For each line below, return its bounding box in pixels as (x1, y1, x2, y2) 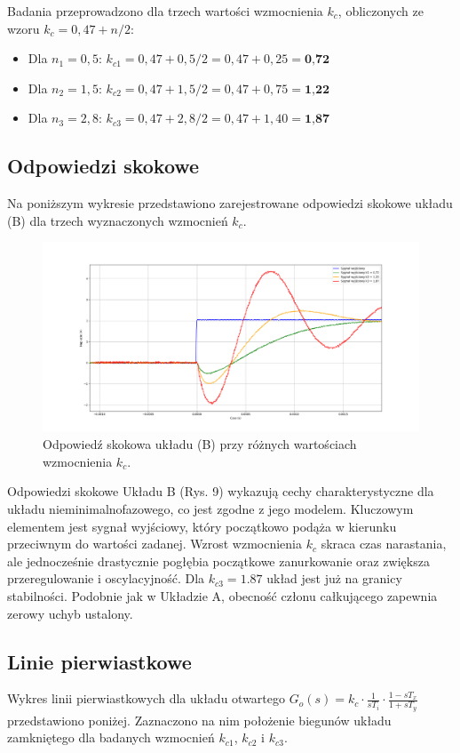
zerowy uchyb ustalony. (7, 604, 133, 622)
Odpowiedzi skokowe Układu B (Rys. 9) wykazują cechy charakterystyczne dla (7, 482, 434, 501)
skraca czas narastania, (321, 534, 447, 553)
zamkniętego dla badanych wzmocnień (7, 728, 215, 747)
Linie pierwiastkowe (7, 647, 192, 675)
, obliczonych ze (337, 2, 424, 20)
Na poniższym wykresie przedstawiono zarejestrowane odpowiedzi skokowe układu (7, 194, 453, 212)
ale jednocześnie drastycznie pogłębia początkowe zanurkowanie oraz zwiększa (7, 551, 430, 570)
